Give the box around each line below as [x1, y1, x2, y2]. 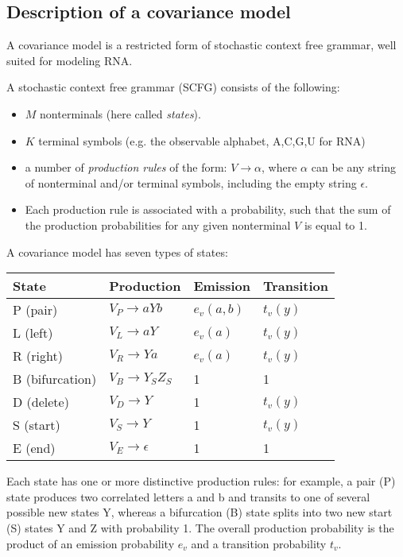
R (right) [13, 346, 63, 366]
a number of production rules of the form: [25, 159, 227, 176]
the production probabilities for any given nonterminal [25, 216, 291, 233]
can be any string [311, 159, 397, 176]
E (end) [13, 439, 56, 458]
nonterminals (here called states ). [40, 105, 201, 122]
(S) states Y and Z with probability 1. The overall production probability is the [6, 519, 394, 536]
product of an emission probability [6, 535, 175, 551]
